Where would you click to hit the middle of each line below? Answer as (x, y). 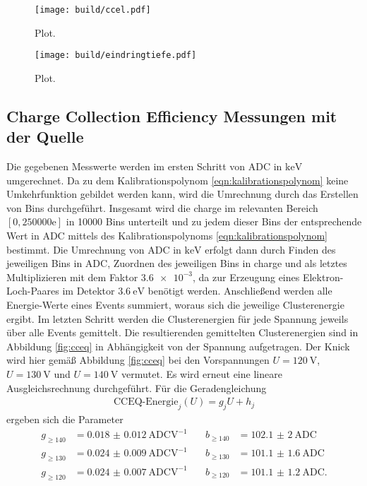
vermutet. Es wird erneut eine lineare (201, 374)
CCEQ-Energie (146, 402)
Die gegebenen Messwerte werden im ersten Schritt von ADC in (144, 166)
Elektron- (323, 277)
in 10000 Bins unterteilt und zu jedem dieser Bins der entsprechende (214, 221)
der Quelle (45, 137)
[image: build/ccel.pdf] (93, 10)
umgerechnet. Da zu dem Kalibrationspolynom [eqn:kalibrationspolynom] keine (178, 180)
